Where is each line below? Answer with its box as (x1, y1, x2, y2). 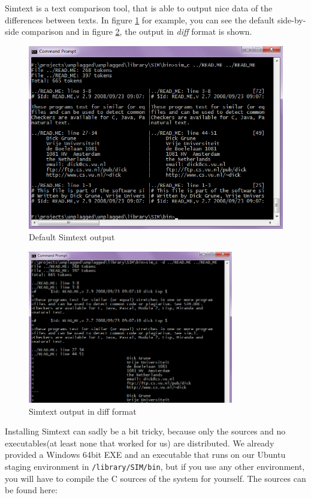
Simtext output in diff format (29, 405, 137, 417)
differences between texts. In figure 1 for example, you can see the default (5, 13, 275, 26)
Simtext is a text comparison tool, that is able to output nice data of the (5, 2, 273, 14)
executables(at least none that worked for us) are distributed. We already (5, 436, 274, 449)
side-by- (277, 13, 306, 26)
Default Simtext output (29, 231, 115, 243)
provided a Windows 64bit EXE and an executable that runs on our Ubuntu (5, 448, 286, 461)
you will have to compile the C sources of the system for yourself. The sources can (5, 472, 306, 484)
